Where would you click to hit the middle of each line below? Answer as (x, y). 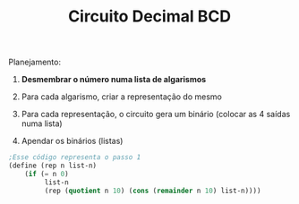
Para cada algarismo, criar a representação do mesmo (122, 97)
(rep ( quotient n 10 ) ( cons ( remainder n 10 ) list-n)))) (153, 191)
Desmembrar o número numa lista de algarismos (114, 80)
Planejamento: (35, 62)
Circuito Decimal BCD (149, 17)
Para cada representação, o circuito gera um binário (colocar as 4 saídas (156, 115)
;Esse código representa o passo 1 (75, 157)
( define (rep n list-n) (53, 166)
